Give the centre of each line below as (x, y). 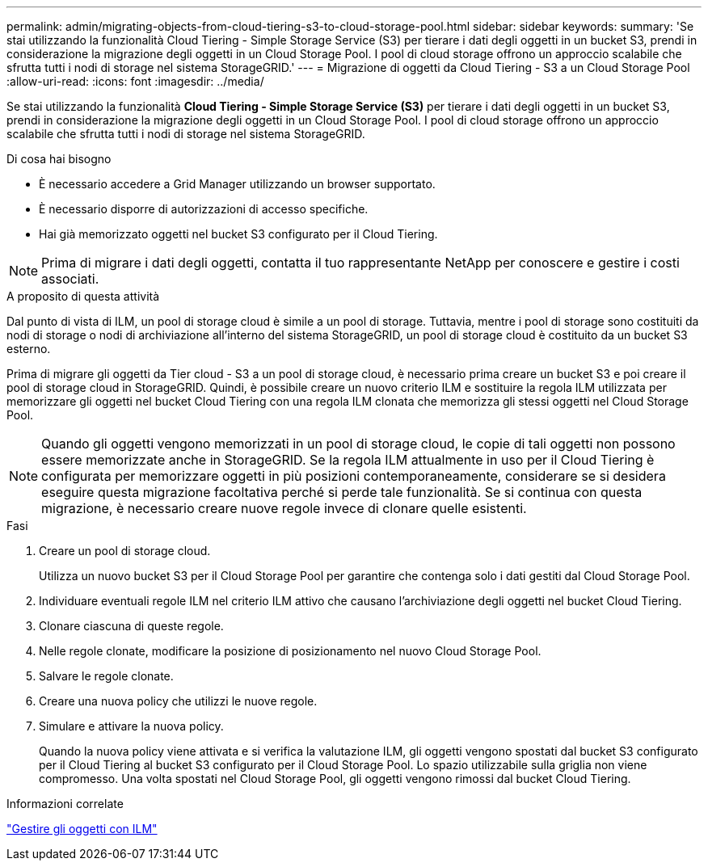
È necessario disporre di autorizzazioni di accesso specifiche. (204, 209)
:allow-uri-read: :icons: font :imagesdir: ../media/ (135, 81)
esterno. (29, 349)
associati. (70, 279)
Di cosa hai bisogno (59, 159)
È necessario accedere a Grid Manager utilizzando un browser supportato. (237, 184)
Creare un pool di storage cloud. (125, 551)
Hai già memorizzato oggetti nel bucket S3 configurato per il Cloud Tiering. (238, 234)
